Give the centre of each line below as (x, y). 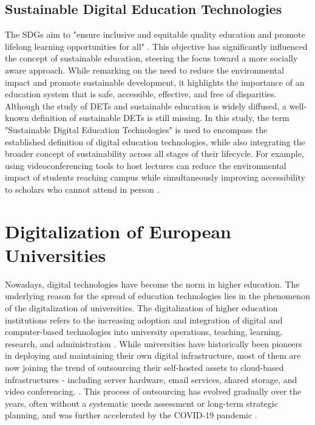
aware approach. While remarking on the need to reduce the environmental (144, 70)
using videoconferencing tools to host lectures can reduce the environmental (146, 165)
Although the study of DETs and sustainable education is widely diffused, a (146, 105)
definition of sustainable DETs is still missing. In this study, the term (161, 118)
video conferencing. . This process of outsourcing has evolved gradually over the (153, 391)
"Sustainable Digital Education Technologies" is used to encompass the (136, 129)
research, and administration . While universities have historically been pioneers (154, 343)
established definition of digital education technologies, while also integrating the (155, 141)
